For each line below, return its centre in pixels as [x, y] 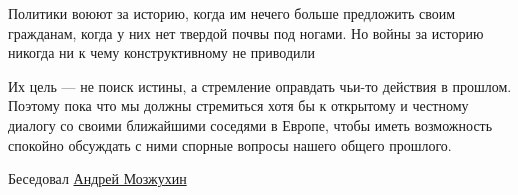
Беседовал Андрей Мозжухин [97, 178]
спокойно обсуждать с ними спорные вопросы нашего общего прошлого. [230, 144]
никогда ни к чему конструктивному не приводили [162, 52]
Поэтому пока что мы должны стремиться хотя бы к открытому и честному [238, 105]
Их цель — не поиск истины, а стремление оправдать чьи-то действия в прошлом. [260, 85]
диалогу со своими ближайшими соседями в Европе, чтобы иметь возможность [250, 124]
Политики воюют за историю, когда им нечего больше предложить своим [232, 13]
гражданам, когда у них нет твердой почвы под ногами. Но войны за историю [246, 32]
